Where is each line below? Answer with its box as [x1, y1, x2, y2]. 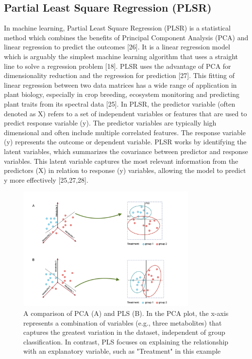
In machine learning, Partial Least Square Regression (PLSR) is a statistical [4, 23, 231, 33]
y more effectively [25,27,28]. [4, 174, 88, 185]
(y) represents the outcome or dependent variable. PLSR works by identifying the [4, 137, 247, 147]
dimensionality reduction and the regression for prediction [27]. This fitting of [4, 70, 235, 80]
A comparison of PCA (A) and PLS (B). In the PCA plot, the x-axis [23, 308, 229, 318]
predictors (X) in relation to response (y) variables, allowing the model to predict [4, 165, 246, 175]
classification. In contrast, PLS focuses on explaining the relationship [23, 336, 229, 346]
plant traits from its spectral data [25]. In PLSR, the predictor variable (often [4, 98, 235, 109]
